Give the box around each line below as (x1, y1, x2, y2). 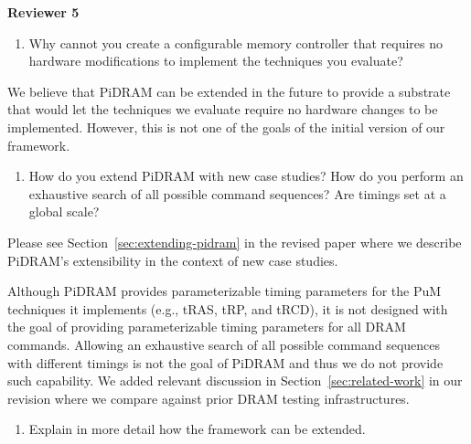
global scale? (28, 202, 100, 221)
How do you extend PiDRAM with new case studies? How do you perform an (28, 166, 464, 185)
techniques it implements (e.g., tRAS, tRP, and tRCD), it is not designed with (7, 299, 448, 318)
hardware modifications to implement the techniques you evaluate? (28, 51, 403, 70)
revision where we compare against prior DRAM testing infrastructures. (7, 388, 410, 407)
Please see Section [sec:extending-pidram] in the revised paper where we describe (7, 232, 462, 251)
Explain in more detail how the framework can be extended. (28, 419, 366, 439)
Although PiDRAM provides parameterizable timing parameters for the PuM (7, 281, 442, 301)
